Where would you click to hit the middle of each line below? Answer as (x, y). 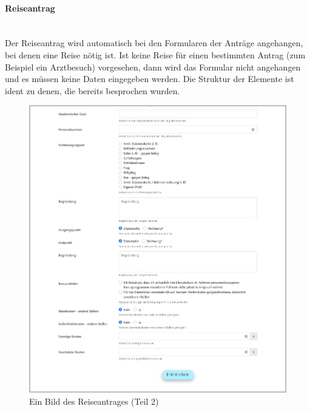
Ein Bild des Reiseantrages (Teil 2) (94, 401)
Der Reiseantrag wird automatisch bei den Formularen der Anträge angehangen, (154, 43)
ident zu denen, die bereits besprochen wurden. (93, 90)
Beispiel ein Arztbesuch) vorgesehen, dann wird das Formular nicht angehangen (153, 67)
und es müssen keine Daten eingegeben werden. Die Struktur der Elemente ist (150, 79)
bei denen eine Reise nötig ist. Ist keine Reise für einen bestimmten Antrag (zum (155, 54)
